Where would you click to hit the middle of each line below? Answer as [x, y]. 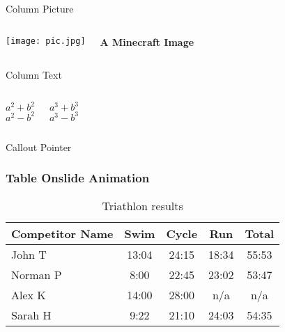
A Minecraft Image [147, 41]
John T [29, 254]
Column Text [34, 75]
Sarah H [31, 315]
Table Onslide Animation [78, 178]
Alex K [29, 294]
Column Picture [40, 8]
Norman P [37, 274]
